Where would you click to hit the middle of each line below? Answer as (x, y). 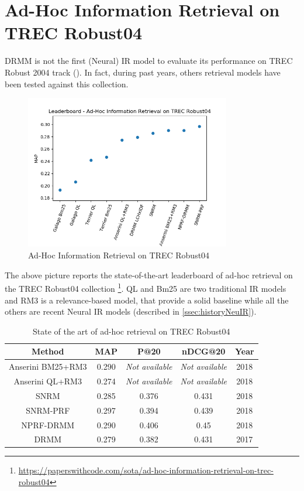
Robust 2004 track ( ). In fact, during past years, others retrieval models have (143, 72)
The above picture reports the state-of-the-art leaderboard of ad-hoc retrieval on (149, 275)
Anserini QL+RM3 (48, 381)
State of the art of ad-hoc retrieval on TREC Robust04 (132, 331)
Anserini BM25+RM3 (48, 366)
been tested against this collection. (67, 83)
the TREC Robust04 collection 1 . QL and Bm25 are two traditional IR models (146, 287)
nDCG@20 (204, 351)
